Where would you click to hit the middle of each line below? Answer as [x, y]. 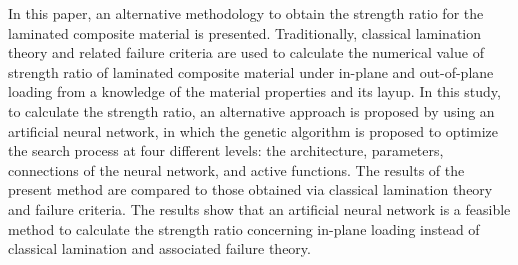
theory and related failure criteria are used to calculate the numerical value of [246, 52]
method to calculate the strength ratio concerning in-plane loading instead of [244, 228]
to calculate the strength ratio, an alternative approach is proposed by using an [251, 110]
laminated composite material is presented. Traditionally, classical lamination [245, 32]
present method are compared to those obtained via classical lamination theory [250, 189]
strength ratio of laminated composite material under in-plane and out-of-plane [251, 71]
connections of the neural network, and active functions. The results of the [236, 169]
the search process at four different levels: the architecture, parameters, [226, 150]
